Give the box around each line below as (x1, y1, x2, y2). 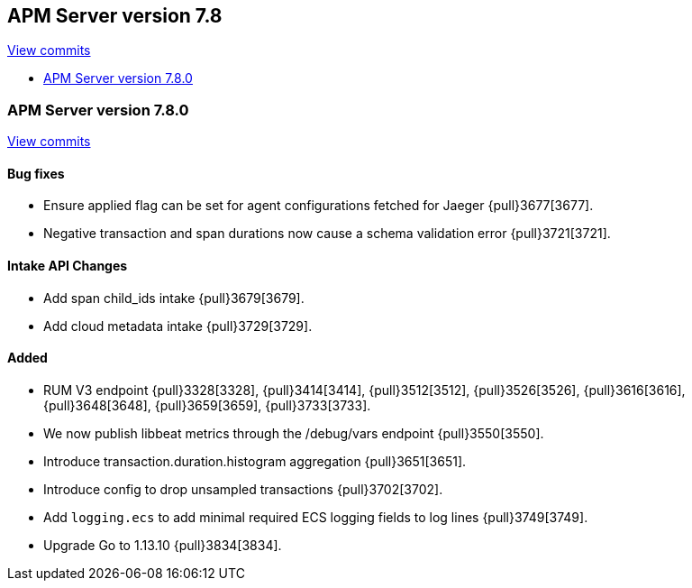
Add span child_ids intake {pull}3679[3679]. (43, 289, 305, 306)
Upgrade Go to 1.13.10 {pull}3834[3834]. (43, 537, 282, 553)
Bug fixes (7, 165, 65, 181)
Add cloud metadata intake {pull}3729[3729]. (43, 317, 313, 334)
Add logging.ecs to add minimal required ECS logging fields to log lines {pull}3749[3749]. (43, 509, 588, 525)
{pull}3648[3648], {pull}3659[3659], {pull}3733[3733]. (43, 397, 371, 413)
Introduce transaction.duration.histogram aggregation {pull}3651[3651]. (43, 453, 467, 469)
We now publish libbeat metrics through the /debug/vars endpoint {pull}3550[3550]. (43, 425, 544, 441)
